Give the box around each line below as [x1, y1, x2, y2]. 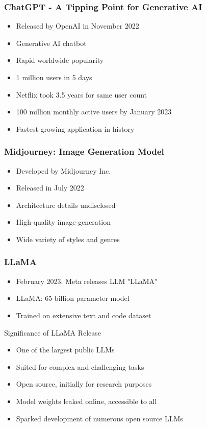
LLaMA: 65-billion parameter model [16, 293, 130, 303]
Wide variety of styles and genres [16, 233, 120, 244]
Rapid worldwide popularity [16, 55, 104, 65]
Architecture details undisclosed [16, 199, 116, 210]
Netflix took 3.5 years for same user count [16, 89, 147, 100]
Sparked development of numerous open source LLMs [16, 413, 183, 423]
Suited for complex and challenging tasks [16, 361, 144, 372]
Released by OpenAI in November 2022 [16, 20, 139, 31]
